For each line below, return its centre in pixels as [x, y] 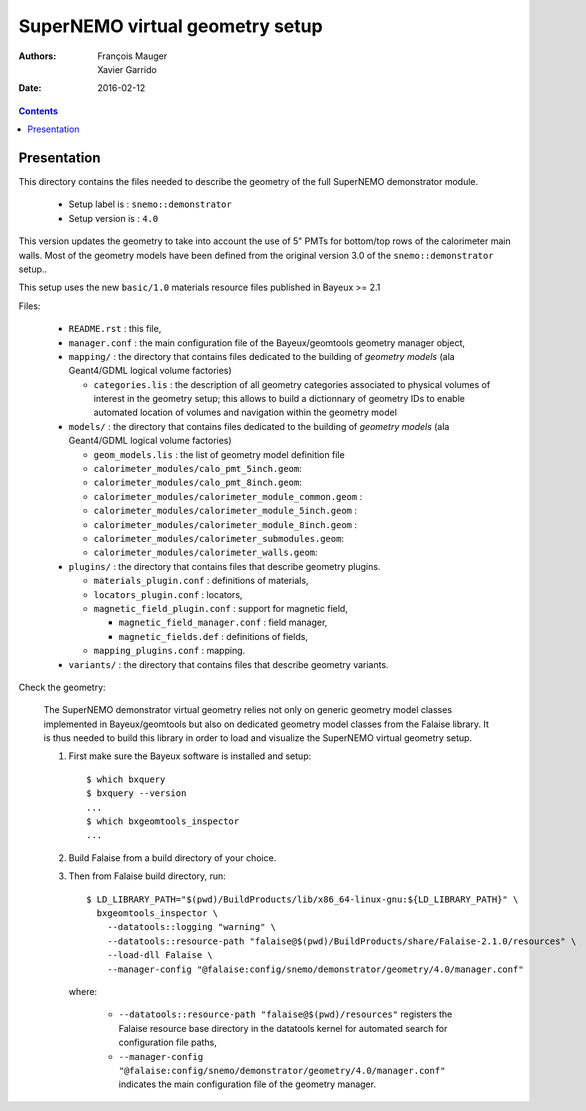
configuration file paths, [167, 1042]
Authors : [37, 56]
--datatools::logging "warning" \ [191, 927]
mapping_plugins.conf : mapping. [169, 651]
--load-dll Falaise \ [160, 955]
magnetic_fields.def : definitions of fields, [213, 636]
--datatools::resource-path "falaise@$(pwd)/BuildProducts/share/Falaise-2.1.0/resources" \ [341, 941]
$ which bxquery [126, 779]
